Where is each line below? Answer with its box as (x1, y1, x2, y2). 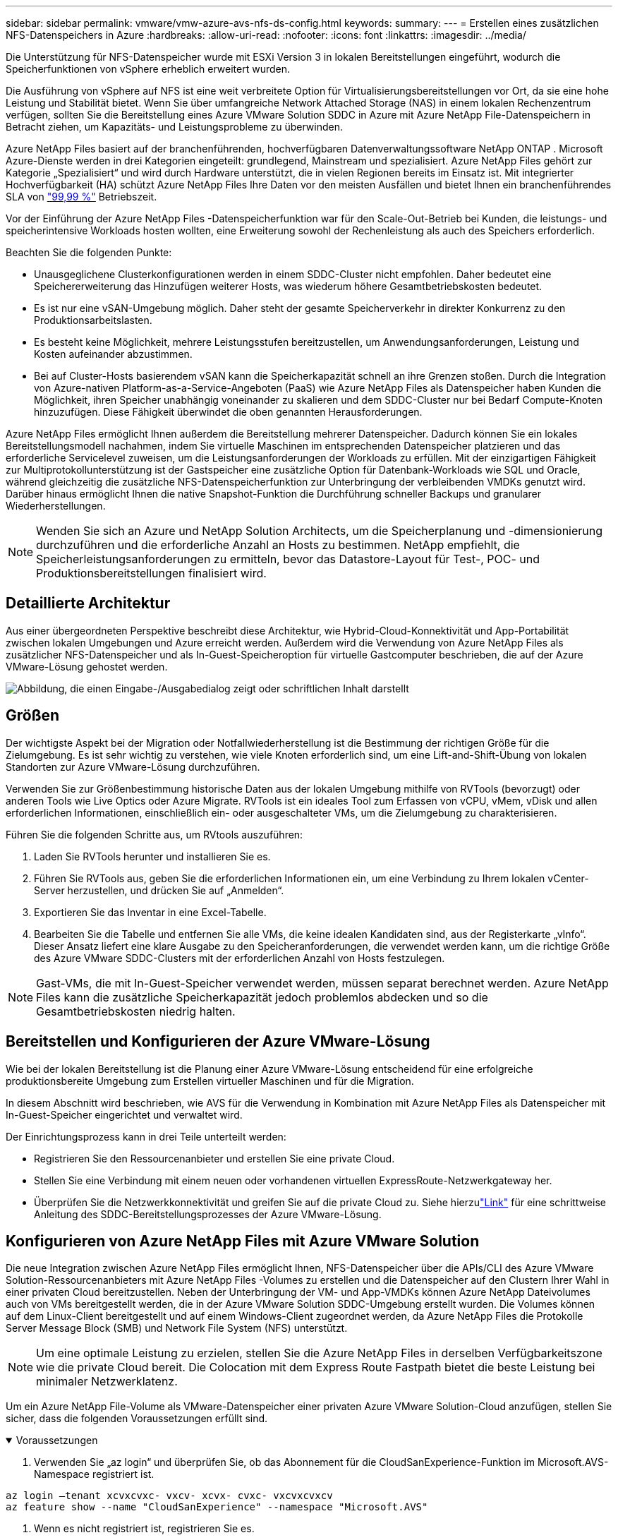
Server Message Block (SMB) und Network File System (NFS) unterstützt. (6, 1322, 348, 1335)
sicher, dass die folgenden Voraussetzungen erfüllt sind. (6, 1412, 268, 1425)
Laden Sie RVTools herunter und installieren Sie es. (34, 850, 271, 862)
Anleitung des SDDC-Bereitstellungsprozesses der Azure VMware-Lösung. (34, 1208, 382, 1220)
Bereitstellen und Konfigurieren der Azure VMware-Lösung (6, 1033, 430, 1051)
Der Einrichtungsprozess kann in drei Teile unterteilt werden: (6, 1130, 286, 1143)
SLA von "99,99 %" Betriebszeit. (6, 191, 157, 203)
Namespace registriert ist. (34, 1468, 154, 1481)
